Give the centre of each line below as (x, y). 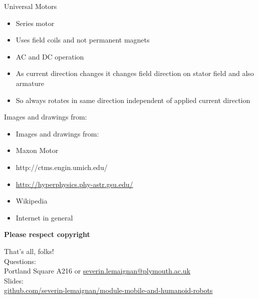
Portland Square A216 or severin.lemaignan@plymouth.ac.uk (97, 271)
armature (30, 83)
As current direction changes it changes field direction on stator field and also (135, 73)
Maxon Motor (37, 150)
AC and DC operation (50, 56)
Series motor (35, 23)
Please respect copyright (47, 234)
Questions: (20, 261)
